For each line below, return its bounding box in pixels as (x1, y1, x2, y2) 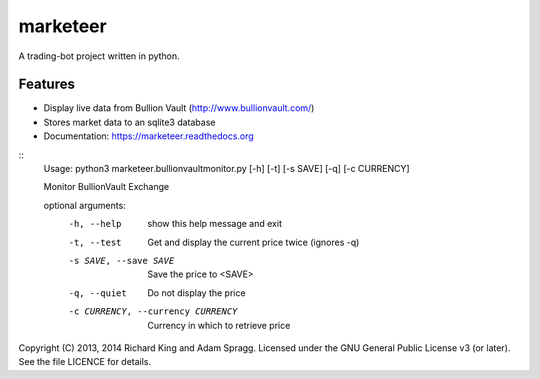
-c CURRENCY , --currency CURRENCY (68, 306, 238, 317)
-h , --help (68, 218, 122, 230)
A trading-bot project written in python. (18, 50, 180, 62)
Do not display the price (147, 286, 246, 299)
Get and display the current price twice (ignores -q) (147, 236, 360, 248)
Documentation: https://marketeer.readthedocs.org (43, 130, 254, 142)
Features (18, 76, 75, 93)
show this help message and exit (147, 218, 282, 230)
